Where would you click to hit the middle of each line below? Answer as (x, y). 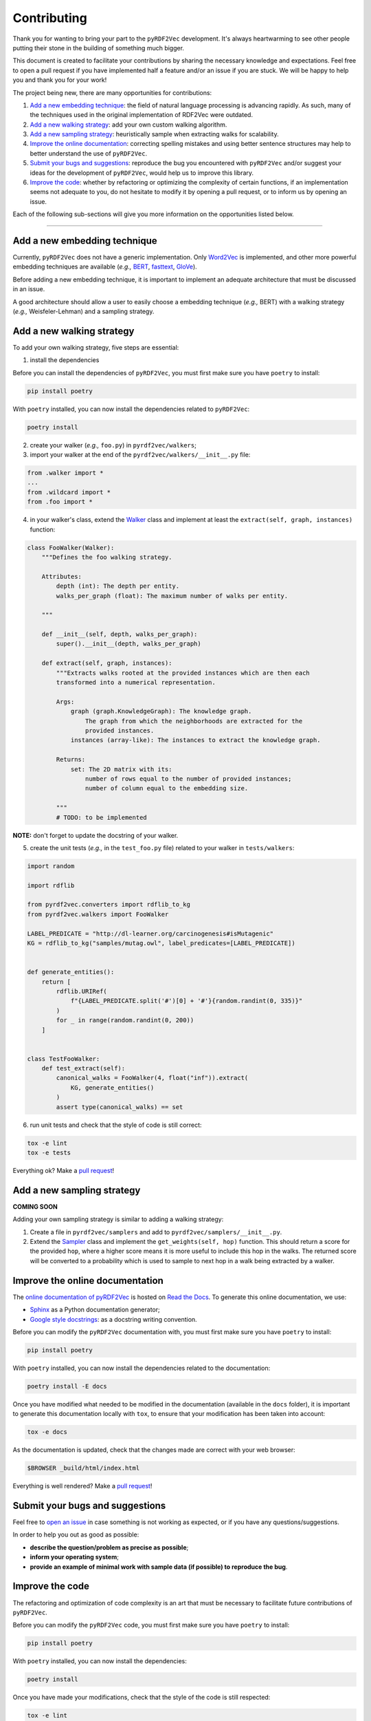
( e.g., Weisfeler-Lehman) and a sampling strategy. (83, 312)
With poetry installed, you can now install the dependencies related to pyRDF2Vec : (131, 409)
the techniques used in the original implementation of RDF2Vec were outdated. (142, 115)
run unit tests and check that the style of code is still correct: (116, 1125)
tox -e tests (49, 1153)
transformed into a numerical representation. (136, 683)
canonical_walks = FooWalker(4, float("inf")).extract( (152, 1078)
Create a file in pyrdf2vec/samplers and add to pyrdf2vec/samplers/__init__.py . (156, 1232)
